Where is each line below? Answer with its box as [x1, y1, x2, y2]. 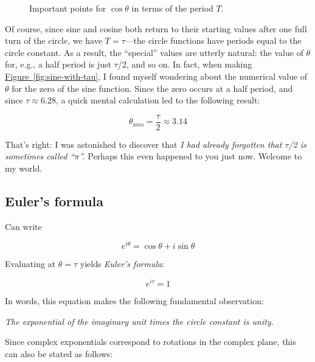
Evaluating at [5, 257, 56, 270]
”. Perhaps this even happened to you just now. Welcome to [79, 150, 302, 162]
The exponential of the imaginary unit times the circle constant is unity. [5, 315, 274, 327]
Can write [5, 220, 42, 232]
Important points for [29, 2, 106, 14]
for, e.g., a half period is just [5, 58, 111, 71]
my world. [5, 162, 43, 174]
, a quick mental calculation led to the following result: [55, 94, 260, 106]
